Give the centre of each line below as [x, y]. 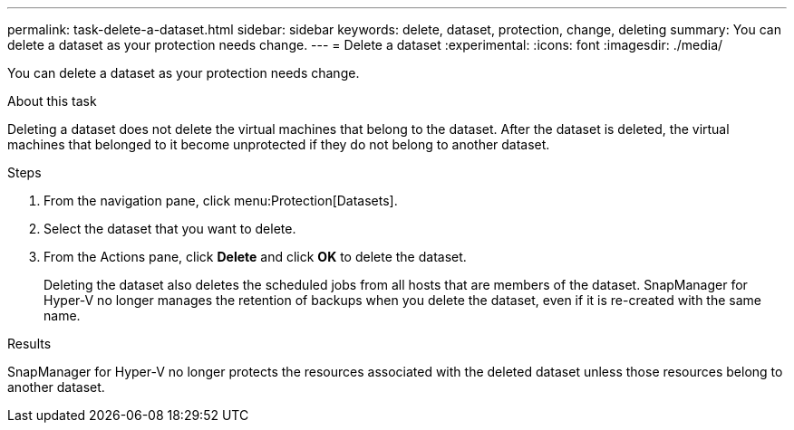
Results [29, 344]
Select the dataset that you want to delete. [170, 229]
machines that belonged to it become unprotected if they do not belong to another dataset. [279, 144]
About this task [52, 101]
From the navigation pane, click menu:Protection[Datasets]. [221, 201]
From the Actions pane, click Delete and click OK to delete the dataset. [255, 257]
